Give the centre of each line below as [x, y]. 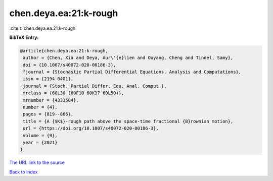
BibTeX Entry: [24, 37]
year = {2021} [40, 142]
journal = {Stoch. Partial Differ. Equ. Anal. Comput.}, [95, 86]
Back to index [24, 172]
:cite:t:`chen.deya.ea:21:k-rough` [43, 28]
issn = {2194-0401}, [48, 79]
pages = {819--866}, [48, 114]
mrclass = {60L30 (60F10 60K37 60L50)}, [74, 93]
